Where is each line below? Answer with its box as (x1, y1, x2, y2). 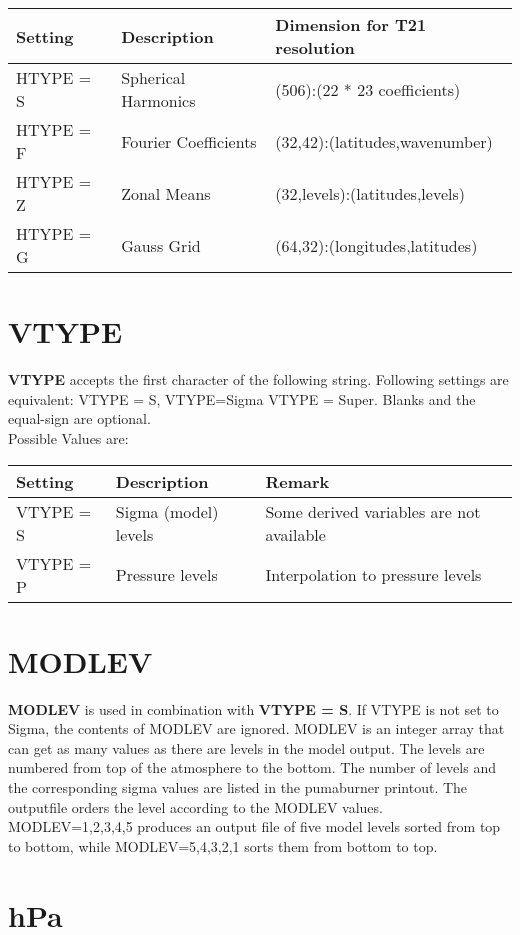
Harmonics (121, 89, 196, 112)
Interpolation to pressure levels (265, 563, 482, 586)
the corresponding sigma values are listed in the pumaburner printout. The (8, 777, 468, 797)
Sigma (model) (115, 499, 219, 523)
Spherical (121, 66, 186, 89)
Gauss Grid (121, 233, 201, 257)
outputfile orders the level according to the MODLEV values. (8, 796, 383, 817)
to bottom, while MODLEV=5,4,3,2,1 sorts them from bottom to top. (8, 835, 438, 856)
